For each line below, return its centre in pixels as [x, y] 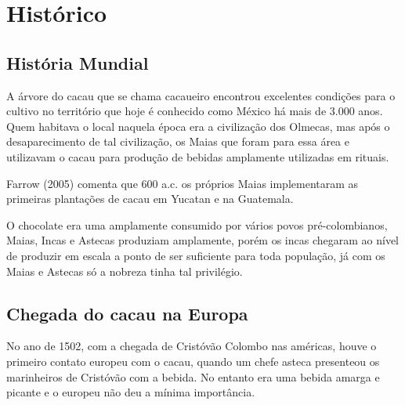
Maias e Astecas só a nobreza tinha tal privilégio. [125, 271]
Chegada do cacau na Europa [127, 313]
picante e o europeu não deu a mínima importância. [131, 392]
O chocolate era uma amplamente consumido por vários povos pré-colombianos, [197, 224]
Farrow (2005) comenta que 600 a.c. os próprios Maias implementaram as [183, 183]
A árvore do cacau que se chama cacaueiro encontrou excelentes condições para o [201, 95]
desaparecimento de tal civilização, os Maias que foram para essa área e [178, 141]
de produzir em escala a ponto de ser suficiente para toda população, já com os [196, 255]
